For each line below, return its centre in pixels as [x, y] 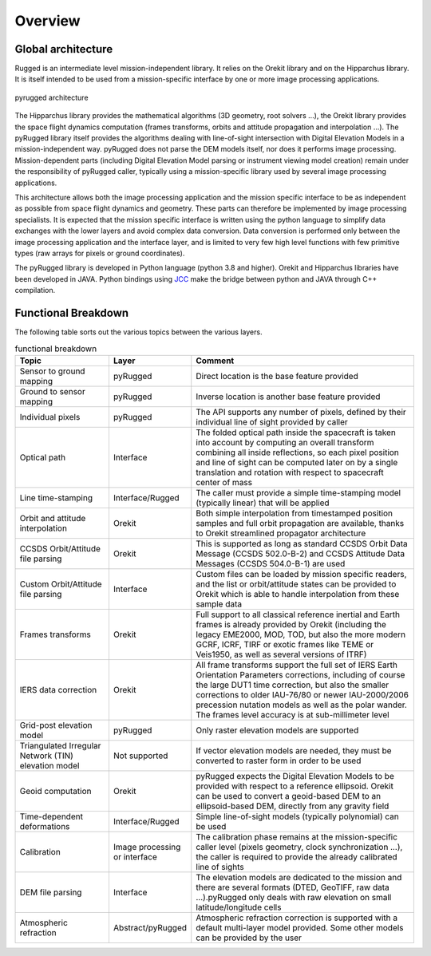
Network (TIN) [46, 756]
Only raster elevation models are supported [277, 730]
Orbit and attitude [53, 518]
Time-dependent [51, 816]
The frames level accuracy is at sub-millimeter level [293, 714]
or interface [135, 856]
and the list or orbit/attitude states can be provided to [296, 584]
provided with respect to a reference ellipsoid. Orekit [295, 786]
